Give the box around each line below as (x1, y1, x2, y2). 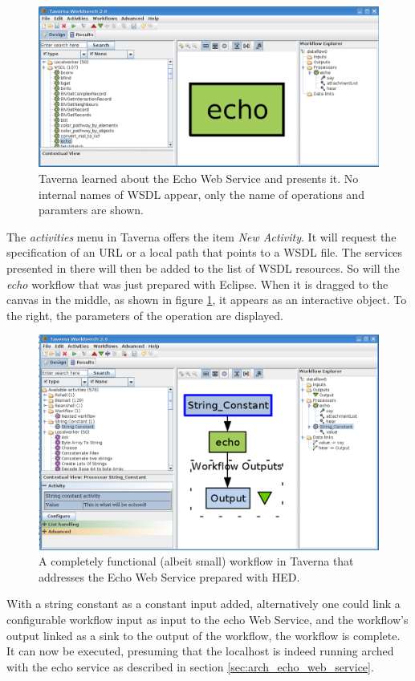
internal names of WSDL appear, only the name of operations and (39, 185, 364, 202)
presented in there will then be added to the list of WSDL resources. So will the (6, 259, 400, 276)
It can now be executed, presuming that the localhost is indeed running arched (6, 642, 394, 659)
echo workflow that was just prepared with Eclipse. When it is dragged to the (6, 275, 389, 292)
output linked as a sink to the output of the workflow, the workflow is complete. (6, 626, 401, 643)
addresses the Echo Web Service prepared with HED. (39, 568, 300, 585)
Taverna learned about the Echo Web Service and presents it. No (39, 170, 359, 186)
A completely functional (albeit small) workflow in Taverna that (39, 553, 354, 570)
